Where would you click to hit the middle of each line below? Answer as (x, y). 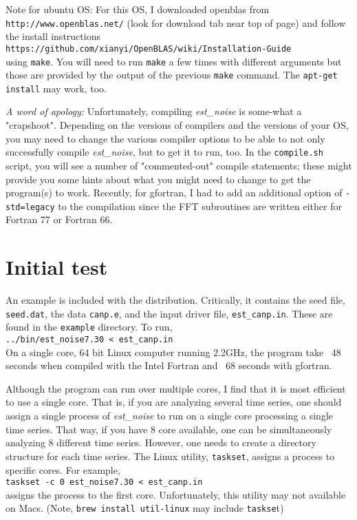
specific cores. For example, (63, 469)
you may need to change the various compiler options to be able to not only (165, 138)
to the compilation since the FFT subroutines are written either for (200, 206)
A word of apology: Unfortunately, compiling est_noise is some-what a (154, 111)
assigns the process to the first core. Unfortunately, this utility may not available (176, 494)
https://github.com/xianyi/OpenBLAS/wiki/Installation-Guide (149, 49)
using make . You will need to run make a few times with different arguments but (174, 61)
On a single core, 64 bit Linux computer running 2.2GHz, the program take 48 (173, 352)
